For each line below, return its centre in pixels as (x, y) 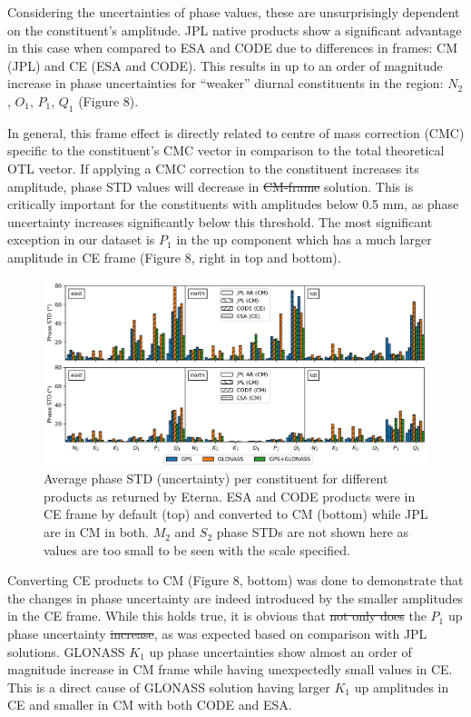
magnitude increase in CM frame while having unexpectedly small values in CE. (230, 669)
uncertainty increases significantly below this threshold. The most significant (220, 221)
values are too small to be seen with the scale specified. (197, 549)
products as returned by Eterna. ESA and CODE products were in (230, 496)
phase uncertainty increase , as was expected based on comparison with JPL (217, 634)
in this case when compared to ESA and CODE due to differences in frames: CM (233, 48)
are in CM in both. (96, 532)
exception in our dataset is (81, 239)
